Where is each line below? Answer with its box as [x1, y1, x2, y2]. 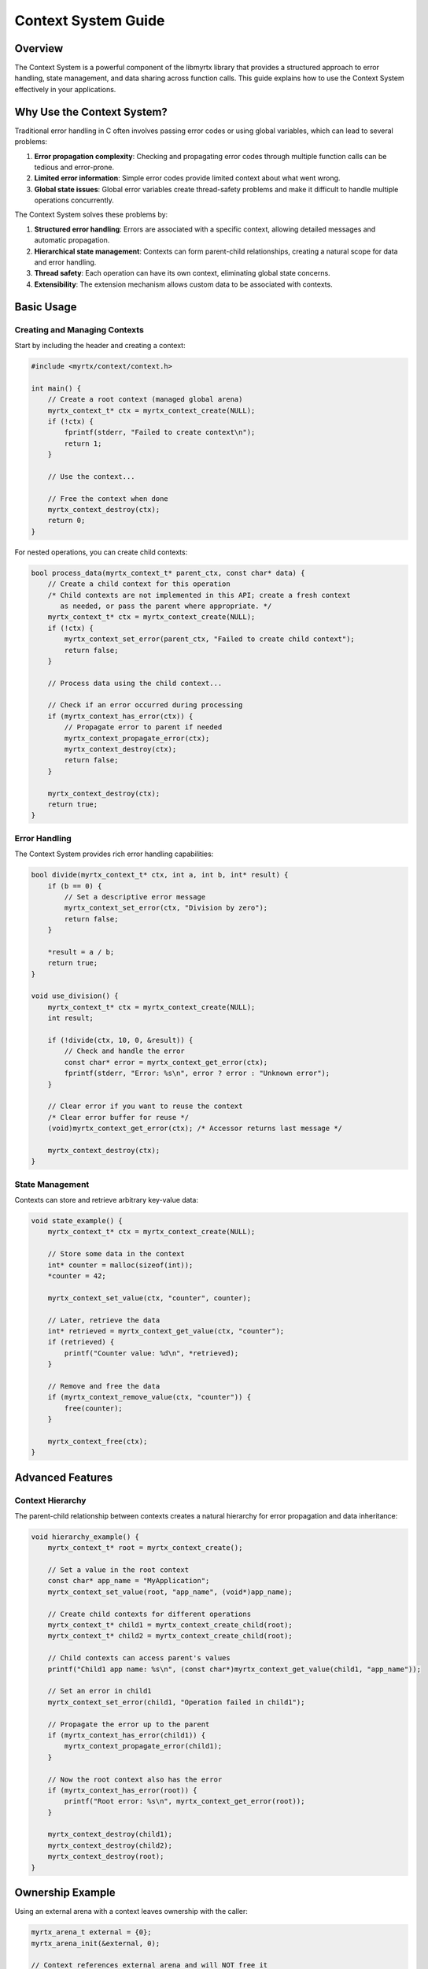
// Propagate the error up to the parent [47, 1719, 210, 1729]
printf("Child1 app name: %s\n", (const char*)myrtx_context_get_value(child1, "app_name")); [47, 1664, 421, 1674]
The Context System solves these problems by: [14, 210, 168, 220]
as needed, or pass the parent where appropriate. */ [60, 601, 272, 610]
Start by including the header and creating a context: [14, 340, 186, 350]
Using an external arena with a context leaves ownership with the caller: [14, 1907, 248, 1916]
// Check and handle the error [64, 1047, 185, 1055]
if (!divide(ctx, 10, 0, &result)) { [47, 1036, 194, 1044]
